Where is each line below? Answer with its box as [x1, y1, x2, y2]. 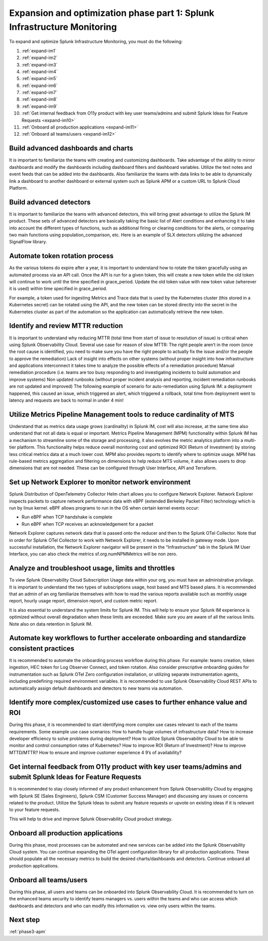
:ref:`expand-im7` [21, 89, 58, 95]
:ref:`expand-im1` [21, 48, 57, 54]
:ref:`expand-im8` [21, 96, 58, 102]
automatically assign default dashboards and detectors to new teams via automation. [9, 685, 183, 691]
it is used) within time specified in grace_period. [9, 286, 108, 291]
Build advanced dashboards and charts [9, 144, 134, 152]
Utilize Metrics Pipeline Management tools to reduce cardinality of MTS [9, 410, 234, 419]
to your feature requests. [9, 807, 60, 813]
